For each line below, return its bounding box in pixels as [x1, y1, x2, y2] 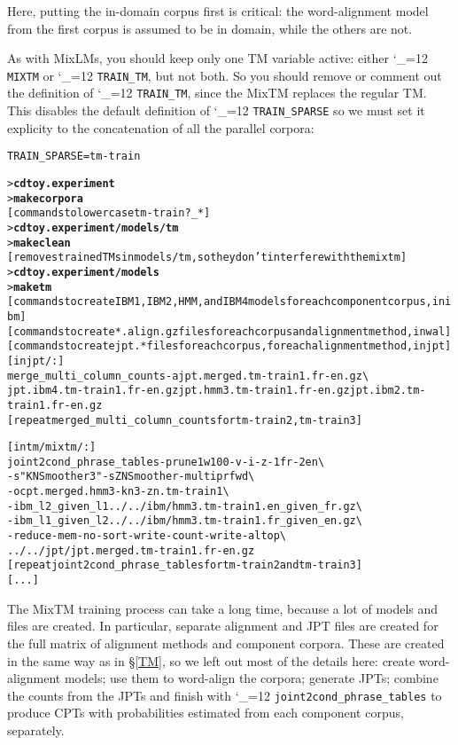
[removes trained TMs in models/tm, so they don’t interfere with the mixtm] [7, 251, 408, 264]
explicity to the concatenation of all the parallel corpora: [7, 118, 314, 137]
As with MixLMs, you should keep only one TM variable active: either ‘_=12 [7, 49, 428, 67]
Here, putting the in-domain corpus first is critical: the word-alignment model [7, 2, 429, 20]
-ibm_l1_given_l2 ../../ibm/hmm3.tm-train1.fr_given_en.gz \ [7, 514, 362, 528]
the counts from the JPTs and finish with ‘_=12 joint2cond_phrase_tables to [7, 686, 442, 704]
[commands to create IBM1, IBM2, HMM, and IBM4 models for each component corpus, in [7, 295, 446, 309]
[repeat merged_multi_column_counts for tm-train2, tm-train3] [7, 413, 362, 427]
